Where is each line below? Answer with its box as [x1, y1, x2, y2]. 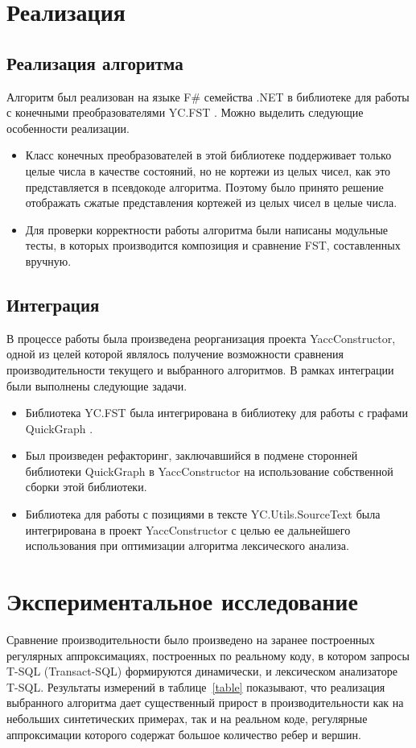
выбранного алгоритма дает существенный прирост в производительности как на [6, 694, 404, 711]
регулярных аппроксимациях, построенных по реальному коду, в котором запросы [6, 647, 410, 663]
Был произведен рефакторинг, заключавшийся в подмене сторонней [25, 447, 358, 464]
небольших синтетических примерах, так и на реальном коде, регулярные [6, 709, 368, 726]
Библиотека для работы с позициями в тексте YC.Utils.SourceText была [25, 506, 381, 523]
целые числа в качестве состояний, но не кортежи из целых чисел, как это [25, 162, 391, 179]
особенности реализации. [6, 119, 130, 136]
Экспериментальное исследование [6, 585, 358, 618]
